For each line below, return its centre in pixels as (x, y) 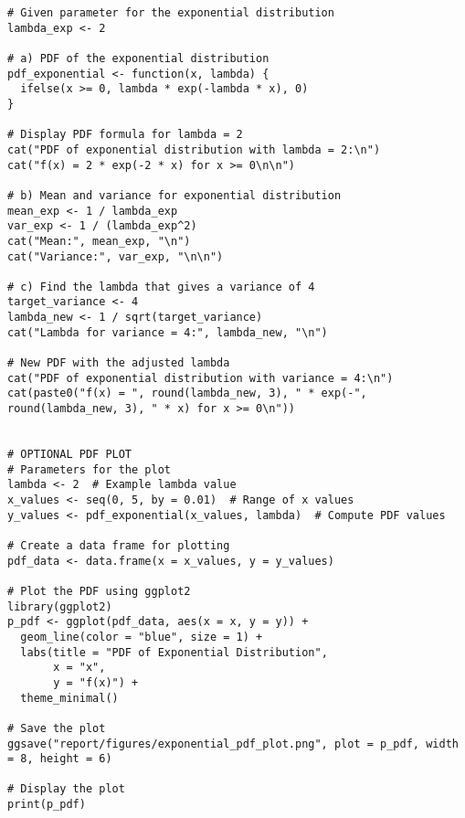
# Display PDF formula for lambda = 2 (125, 135)
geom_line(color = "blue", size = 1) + (142, 637)
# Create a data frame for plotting (119, 545)
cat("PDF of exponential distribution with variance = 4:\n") (201, 378)
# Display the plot (66, 789)
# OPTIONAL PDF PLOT (70, 455)
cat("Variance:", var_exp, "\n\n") (116, 256)
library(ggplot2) (60, 606)
